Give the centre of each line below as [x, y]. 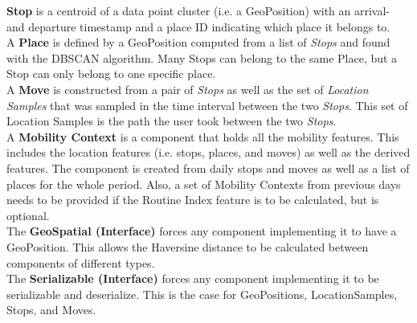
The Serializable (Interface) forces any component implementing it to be [193, 278]
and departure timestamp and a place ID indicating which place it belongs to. [198, 26]
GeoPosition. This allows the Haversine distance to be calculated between [188, 246]
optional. [28, 215]
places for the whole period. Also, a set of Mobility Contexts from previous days [204, 184]
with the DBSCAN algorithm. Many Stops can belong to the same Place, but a [202, 57]
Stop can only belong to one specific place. [111, 74]
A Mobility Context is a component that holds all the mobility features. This [203, 136]
